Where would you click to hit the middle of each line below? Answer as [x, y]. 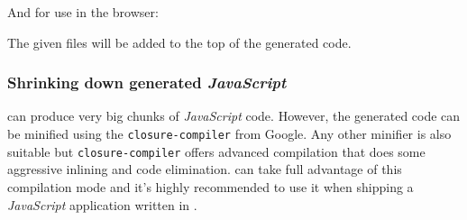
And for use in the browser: [83, 12]
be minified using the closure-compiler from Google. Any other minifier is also [229, 133]
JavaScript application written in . [102, 204]
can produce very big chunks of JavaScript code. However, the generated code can [234, 116]
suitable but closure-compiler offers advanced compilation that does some [216, 151]
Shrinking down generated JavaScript [147, 82]
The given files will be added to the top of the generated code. [179, 42]
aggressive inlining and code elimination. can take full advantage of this [205, 169]
